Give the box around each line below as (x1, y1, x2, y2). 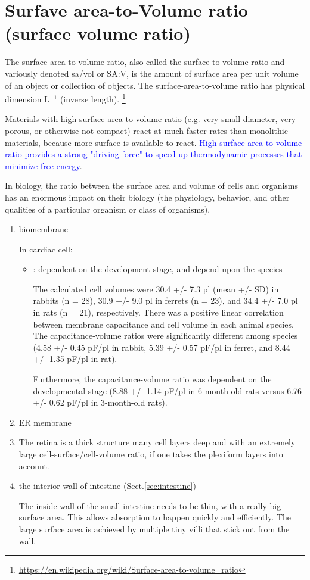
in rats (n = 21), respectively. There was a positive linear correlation (33, 306, 284, 319)
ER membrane (18, 416, 72, 428)
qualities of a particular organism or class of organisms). (5, 202, 210, 215)
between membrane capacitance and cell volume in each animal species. (33, 317, 294, 330)
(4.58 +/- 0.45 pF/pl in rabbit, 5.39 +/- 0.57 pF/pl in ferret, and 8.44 (33, 341, 290, 353)
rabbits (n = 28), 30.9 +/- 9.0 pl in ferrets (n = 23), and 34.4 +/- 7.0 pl (33, 294, 298, 307)
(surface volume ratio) (5, 21, 191, 45)
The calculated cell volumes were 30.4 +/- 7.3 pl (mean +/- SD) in (33, 282, 279, 295)
